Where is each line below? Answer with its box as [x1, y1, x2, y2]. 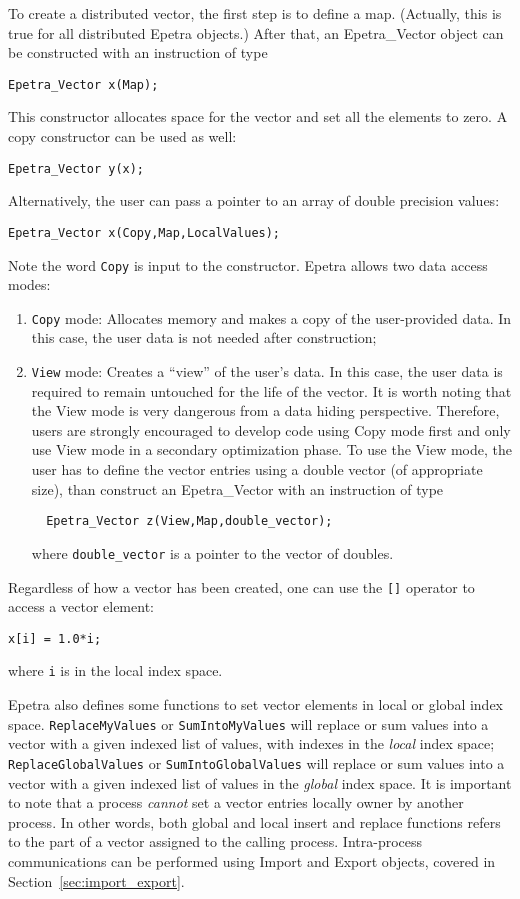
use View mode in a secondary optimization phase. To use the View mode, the [31, 439, 512, 460]
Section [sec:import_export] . [8, 870, 185, 891]
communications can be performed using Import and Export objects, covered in [8, 851, 496, 871]
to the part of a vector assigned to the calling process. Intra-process [8, 831, 423, 852]
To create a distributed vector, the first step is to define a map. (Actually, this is [8, 3, 502, 23]
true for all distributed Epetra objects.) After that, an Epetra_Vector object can [8, 22, 504, 43]
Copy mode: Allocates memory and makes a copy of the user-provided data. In [31, 307, 512, 328]
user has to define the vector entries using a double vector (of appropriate [31, 459, 483, 480]
